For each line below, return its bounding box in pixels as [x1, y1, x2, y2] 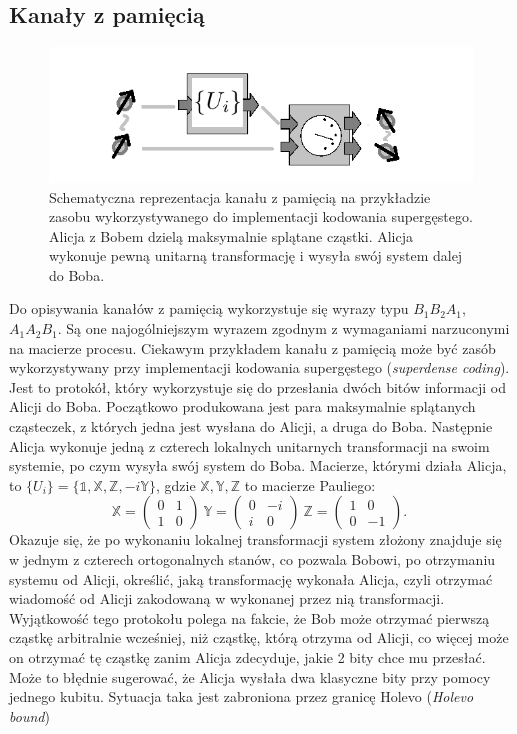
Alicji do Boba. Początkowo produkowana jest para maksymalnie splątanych [9, 396, 476, 417]
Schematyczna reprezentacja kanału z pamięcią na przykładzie [49, 186, 431, 207]
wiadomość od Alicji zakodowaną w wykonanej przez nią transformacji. [9, 588, 445, 609]
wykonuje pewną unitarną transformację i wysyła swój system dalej [49, 245, 463, 266]
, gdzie [156, 474, 196, 495]
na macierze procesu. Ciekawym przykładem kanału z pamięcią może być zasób [9, 337, 496, 358]
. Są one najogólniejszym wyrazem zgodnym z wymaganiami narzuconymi [57, 318, 510, 339]
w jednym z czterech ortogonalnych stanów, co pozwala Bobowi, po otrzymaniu [9, 549, 496, 569]
